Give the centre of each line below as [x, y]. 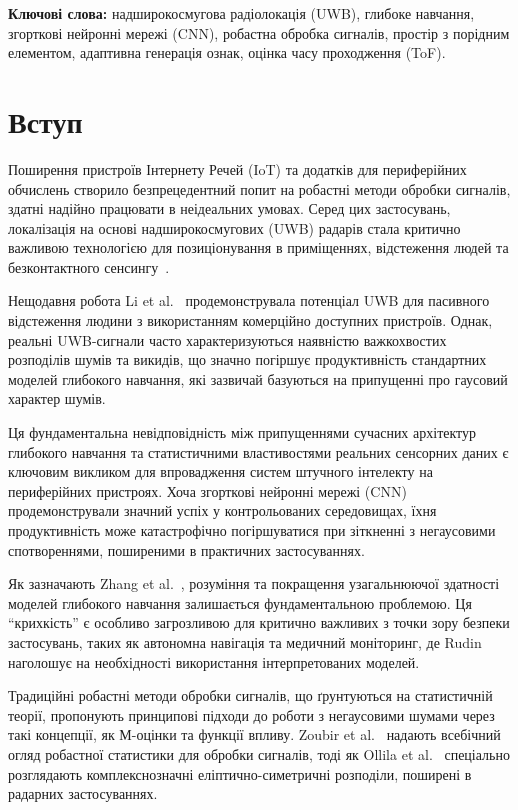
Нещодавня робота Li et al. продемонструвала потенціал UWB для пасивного [249, 300]
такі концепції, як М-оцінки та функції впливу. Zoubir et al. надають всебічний [254, 734]
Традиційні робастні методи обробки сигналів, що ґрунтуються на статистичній [250, 695]
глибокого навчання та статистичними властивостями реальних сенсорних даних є [258, 451]
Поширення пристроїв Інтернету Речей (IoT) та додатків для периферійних [237, 168]
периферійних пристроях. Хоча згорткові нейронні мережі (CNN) [207, 490]
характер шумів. [57, 398]
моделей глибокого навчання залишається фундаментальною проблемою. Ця [240, 602]
